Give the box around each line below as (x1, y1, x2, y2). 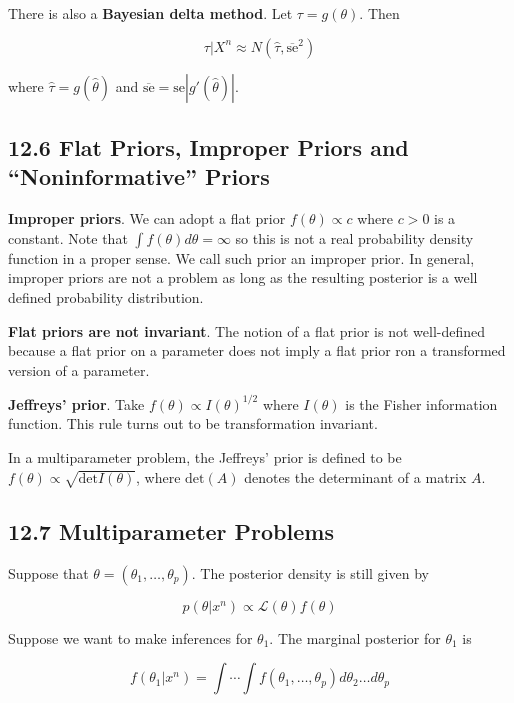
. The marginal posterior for (269, 627, 441, 648)
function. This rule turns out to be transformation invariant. (8, 413, 378, 434)
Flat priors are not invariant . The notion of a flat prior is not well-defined (8, 320, 486, 341)
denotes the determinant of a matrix (244, 466, 467, 487)
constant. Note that (8, 227, 128, 248)
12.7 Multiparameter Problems (8, 515, 334, 546)
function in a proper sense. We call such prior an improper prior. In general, (8, 247, 475, 268)
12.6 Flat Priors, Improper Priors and (8, 131, 409, 162)
